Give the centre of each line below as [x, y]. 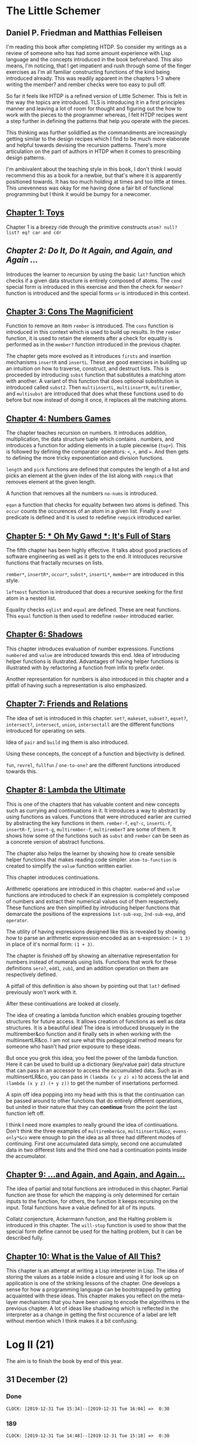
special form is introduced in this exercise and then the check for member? [95, 287]
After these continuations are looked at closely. [63, 1003]
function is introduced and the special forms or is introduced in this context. [98, 293]
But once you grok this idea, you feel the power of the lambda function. [92, 1058]
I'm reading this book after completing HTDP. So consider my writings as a [96, 47]
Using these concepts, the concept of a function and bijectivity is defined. [96, 753]
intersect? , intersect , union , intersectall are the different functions [90, 724]
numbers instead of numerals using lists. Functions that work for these [91, 962]
